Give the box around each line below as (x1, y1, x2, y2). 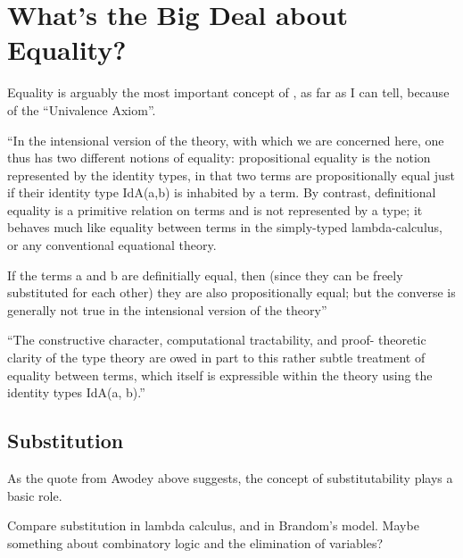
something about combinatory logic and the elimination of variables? (7, 533, 384, 552)
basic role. (7, 486, 62, 504)
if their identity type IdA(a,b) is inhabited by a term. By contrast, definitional (7, 183, 436, 202)
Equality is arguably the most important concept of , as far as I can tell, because (7, 83, 450, 102)
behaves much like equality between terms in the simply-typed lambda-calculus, (7, 218, 442, 237)
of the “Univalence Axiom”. (7, 100, 156, 119)
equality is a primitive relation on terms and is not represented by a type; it (7, 200, 423, 219)
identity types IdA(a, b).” (7, 383, 145, 402)
